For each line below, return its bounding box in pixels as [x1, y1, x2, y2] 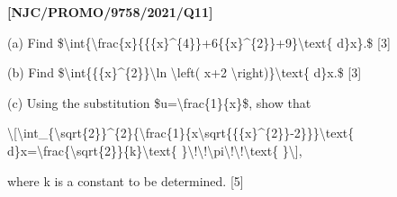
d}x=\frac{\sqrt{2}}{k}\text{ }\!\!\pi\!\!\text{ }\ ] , [7, 140, 302, 159]
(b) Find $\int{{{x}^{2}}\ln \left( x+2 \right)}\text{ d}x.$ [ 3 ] [7, 63, 362, 82]
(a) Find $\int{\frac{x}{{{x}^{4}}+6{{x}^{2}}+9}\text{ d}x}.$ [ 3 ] [7, 32, 391, 51]
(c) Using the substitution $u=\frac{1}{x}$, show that [7, 93, 311, 112]
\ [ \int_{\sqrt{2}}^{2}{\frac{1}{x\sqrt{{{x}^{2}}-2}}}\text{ [7, 123, 355, 142]
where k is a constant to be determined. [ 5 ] [7, 171, 244, 190]
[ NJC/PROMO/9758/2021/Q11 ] [7, 3, 213, 21]
